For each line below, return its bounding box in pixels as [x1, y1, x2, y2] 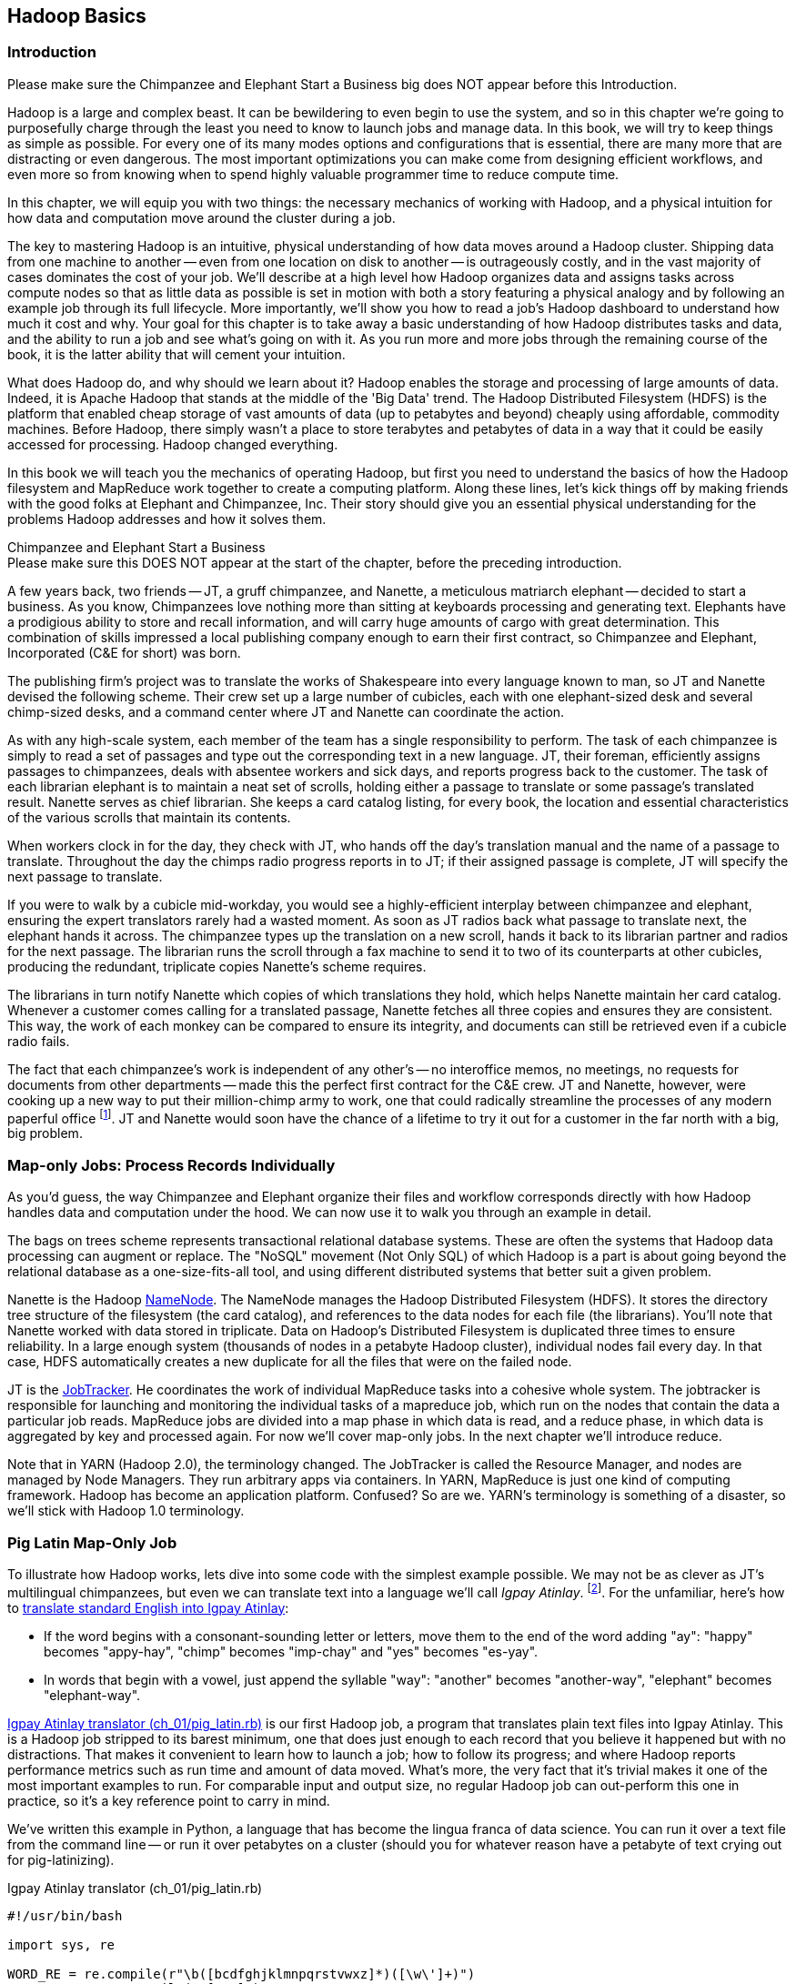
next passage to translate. [7, 868, 163, 884]
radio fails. [7, 1032, 70, 1049]
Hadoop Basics [7, 5, 146, 27]
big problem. [7, 1125, 83, 1142]
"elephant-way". [44, 1687, 141, 1703]
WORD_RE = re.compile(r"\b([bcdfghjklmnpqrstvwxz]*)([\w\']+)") [7, 1966, 476, 1981]
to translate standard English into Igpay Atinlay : [7, 1599, 289, 1616]
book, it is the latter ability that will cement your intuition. [7, 346, 346, 362]
